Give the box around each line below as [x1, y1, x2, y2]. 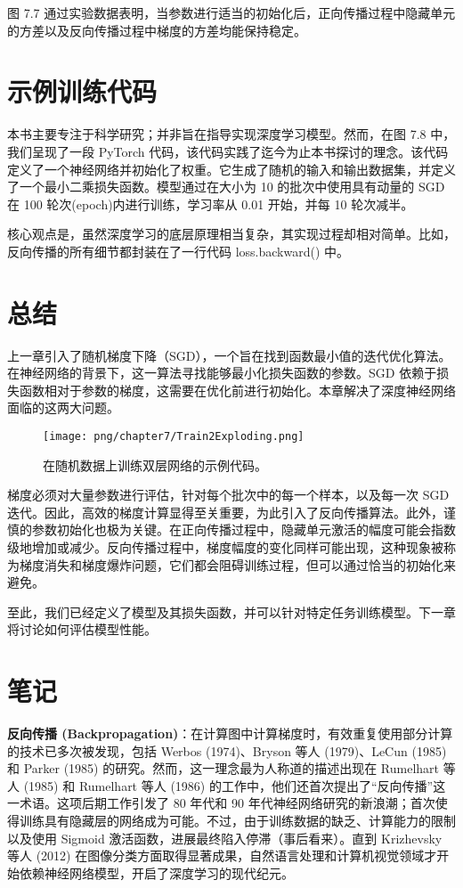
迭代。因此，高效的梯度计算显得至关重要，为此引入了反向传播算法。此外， [7, 502, 443, 521]
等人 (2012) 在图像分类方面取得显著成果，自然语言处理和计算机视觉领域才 [7, 846, 437, 865]
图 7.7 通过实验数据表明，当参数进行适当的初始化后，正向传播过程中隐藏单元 [7, 4, 456, 21]
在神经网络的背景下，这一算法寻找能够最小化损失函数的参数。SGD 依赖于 [7, 363, 437, 382]
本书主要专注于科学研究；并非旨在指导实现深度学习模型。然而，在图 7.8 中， [7, 125, 456, 143]
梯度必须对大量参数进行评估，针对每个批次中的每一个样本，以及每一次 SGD [7, 485, 450, 504]
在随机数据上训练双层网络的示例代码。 [43, 455, 267, 474]
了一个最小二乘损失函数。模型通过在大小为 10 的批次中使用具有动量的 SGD [7, 177, 445, 196]
